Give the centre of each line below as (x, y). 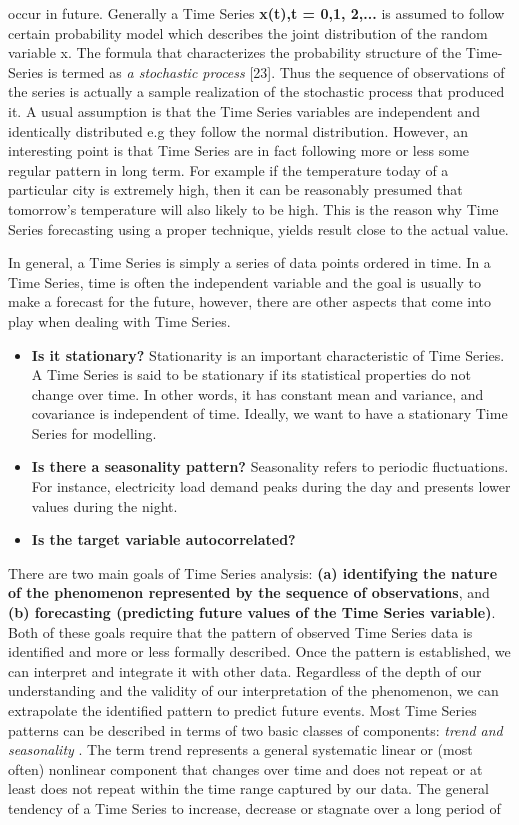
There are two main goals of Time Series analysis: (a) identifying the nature (253, 572)
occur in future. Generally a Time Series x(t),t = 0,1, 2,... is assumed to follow (256, 13)
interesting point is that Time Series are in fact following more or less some (239, 150)
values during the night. (104, 505)
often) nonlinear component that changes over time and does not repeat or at (245, 768)
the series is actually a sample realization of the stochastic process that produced (256, 91)
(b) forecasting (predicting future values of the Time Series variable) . (252, 612)
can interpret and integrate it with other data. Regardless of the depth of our (245, 670)
